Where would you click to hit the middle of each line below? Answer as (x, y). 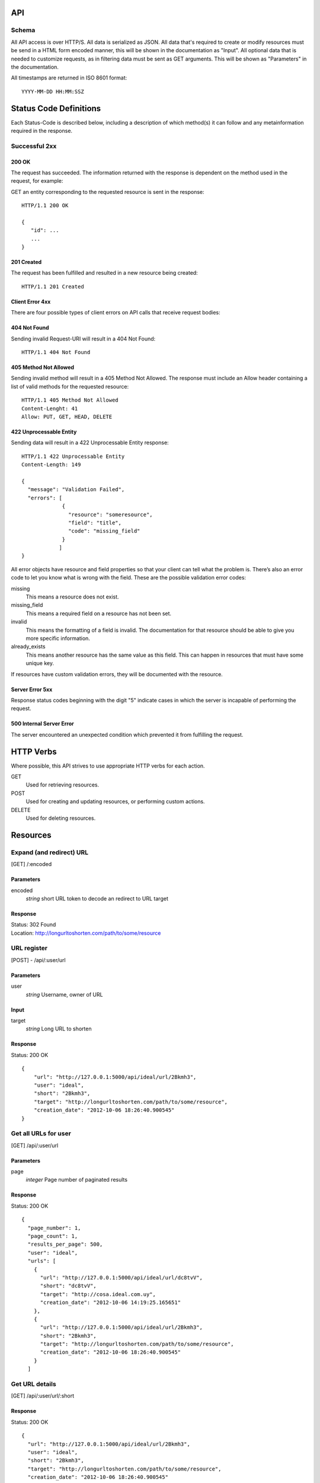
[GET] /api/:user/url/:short (43, 1396)
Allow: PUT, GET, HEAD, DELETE (67, 417)
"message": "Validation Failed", (76, 490)
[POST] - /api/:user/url (38, 960)
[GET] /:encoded (31, 864)
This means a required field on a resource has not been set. (99, 613)
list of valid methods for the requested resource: (70, 386)
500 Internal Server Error (42, 724)
